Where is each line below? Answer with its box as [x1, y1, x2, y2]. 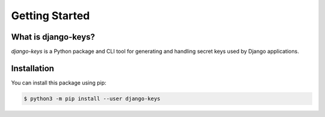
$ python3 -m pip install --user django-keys [23, 95, 161, 102]
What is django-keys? [11, 32, 96, 42]
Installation [11, 63, 54, 73]
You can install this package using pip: [11, 79, 107, 86]
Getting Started [11, 9, 90, 22]
